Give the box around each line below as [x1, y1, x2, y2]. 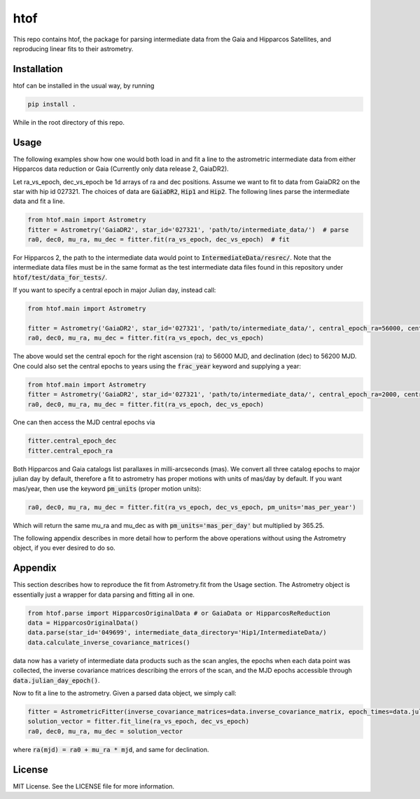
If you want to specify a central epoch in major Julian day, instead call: [13, 286, 216, 294]
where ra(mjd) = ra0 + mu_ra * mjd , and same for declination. [13, 745, 209, 753]
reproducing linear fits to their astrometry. [13, 44, 134, 53]
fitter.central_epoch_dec [27, 437, 117, 445]
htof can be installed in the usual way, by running [13, 81, 155, 90]
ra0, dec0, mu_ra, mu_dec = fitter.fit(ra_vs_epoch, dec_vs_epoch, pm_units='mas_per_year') [27, 503, 356, 511]
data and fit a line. [13, 197, 65, 206]
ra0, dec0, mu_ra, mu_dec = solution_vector [27, 727, 183, 735]
